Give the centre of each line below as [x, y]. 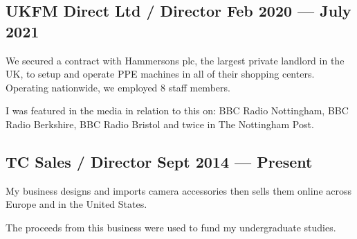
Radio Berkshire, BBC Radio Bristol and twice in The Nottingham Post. [160, 124]
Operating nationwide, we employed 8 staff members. [118, 87]
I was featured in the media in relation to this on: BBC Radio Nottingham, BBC [177, 110]
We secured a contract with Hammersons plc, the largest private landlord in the [175, 60]
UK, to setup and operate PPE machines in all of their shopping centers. [160, 74]
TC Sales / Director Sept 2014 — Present [159, 161]
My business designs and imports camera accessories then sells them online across [179, 190]
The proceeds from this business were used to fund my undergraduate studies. [171, 227]
